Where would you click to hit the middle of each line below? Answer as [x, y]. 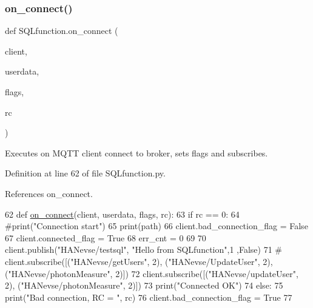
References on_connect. [49, 193]
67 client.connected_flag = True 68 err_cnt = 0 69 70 [106, 237]
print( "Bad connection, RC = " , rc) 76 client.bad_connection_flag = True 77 [149, 297]
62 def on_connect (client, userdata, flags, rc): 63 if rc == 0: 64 [122, 214]
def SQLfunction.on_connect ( [62, 31]
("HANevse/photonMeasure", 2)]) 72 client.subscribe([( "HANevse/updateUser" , [152, 273]
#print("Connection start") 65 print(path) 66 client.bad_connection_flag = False [156, 226]
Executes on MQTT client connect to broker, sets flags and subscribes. [136, 152]
